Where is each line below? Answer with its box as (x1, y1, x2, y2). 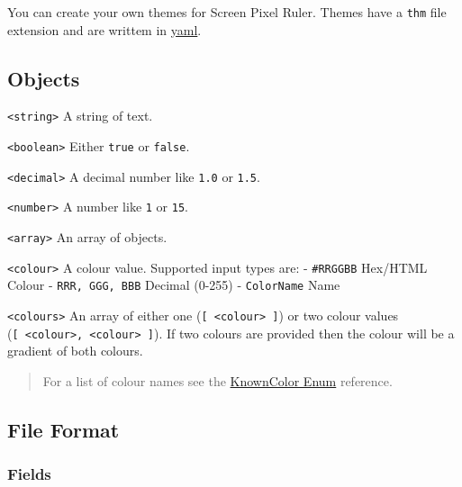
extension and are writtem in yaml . (7, 20, 202, 39)
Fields (7, 463, 51, 485)
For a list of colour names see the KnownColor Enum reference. (42, 371, 393, 390)
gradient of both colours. (7, 341, 143, 360)
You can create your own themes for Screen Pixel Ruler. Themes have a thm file (7, 3, 447, 21)
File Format (7, 415, 120, 443)
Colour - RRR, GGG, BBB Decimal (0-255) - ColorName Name (7, 275, 340, 294)
